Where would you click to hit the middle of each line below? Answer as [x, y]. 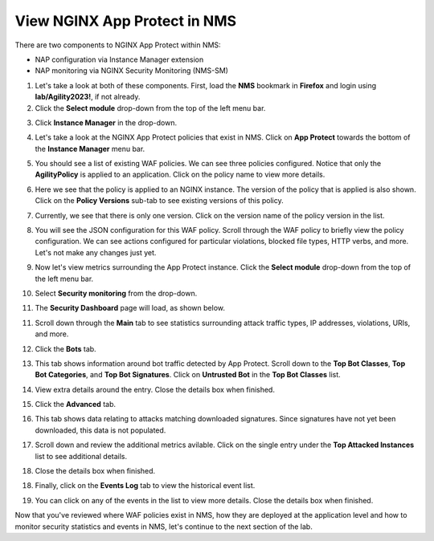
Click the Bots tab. [66, 348]
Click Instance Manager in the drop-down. [106, 122]
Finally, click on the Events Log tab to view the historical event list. [145, 486]
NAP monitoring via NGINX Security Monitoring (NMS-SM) [132, 71]
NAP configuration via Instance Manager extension [119, 59]
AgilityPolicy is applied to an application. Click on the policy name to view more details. [180, 175]
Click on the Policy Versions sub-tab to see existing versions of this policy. [160, 201]
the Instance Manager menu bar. [90, 148]
